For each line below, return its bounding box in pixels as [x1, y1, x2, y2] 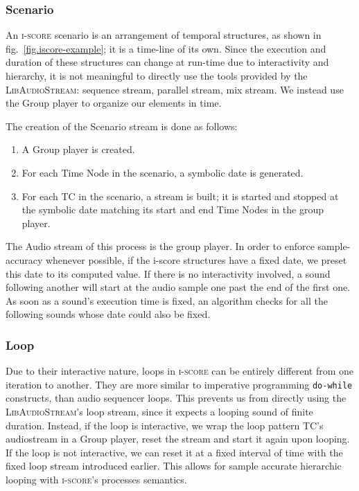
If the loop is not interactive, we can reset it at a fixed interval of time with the [6, 445, 343, 459]
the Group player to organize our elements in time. [6, 96, 222, 110]
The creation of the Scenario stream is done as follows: [6, 118, 238, 133]
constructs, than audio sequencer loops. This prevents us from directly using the [6, 391, 347, 405]
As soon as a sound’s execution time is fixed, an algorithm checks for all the [6, 293, 328, 307]
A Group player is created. [21, 142, 135, 157]
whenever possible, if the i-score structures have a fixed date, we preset [45, 252, 347, 267]
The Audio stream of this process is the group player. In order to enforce [6, 239, 315, 253]
